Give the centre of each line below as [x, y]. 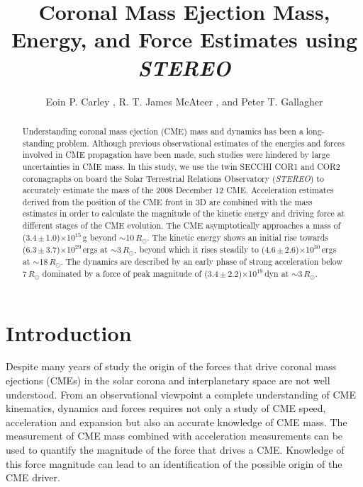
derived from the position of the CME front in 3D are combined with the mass [167, 201]
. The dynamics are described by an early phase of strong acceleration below [201, 261]
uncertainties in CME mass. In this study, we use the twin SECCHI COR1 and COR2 [181, 166]
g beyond [100, 237]
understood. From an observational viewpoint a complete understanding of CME [181, 394]
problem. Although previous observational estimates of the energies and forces [201, 143]
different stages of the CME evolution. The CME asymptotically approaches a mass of [181, 225]
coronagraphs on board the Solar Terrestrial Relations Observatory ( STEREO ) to [173, 178]
